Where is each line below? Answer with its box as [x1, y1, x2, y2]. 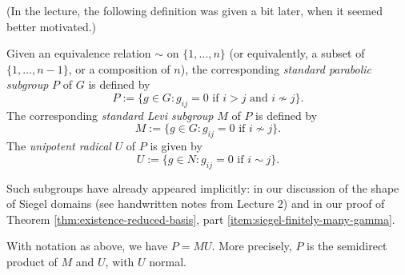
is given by [150, 137, 202, 154]
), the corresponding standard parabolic [180, 60, 372, 77]
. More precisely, [211, 237, 292, 254]
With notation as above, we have [6, 237, 168, 254]
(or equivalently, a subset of [229, 45, 365, 62]
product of [6, 253, 58, 269]
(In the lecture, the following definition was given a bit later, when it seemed [6, 2, 383, 18]
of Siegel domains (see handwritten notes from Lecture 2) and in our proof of [6, 195, 385, 212]
